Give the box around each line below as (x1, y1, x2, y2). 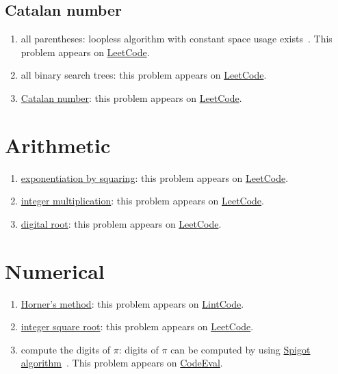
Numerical (5, 256, 105, 284)
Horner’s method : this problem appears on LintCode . (21, 296, 244, 310)
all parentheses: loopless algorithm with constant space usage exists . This (21, 31, 333, 46)
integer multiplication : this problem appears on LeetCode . (21, 193, 264, 208)
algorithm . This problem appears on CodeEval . (21, 356, 223, 370)
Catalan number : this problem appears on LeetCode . (21, 90, 242, 105)
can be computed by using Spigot (170, 342, 311, 356)
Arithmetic (5, 131, 111, 159)
